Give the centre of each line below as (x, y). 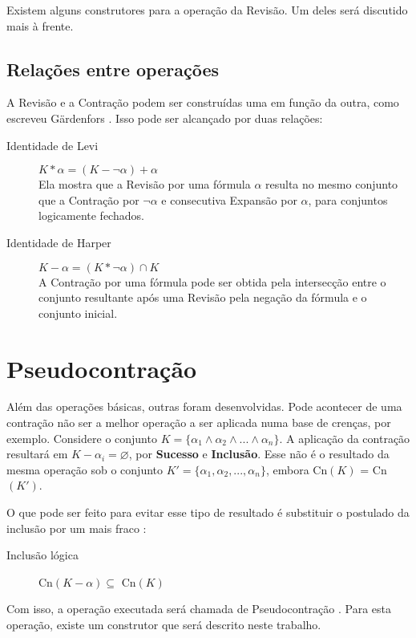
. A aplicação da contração (345, 438)
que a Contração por (89, 199)
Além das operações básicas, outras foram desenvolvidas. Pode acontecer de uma (204, 406)
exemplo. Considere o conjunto (82, 438)
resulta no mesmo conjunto (332, 184)
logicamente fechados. (91, 215)
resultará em (37, 454)
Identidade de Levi (53, 145)
